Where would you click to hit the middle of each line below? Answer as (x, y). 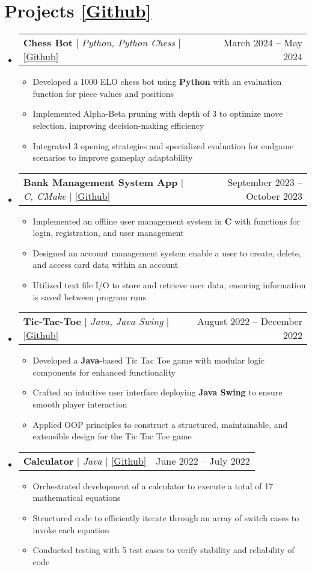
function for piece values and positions (103, 93)
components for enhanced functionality (104, 372)
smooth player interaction (80, 404)
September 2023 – (265, 182)
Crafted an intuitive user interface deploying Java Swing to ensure (158, 392)
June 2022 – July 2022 (203, 460)
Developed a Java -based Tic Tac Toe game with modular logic (148, 360)
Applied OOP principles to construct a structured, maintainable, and (160, 424)
